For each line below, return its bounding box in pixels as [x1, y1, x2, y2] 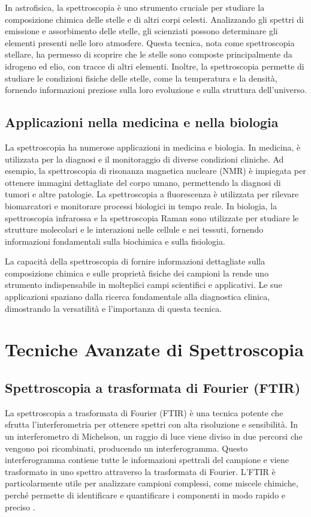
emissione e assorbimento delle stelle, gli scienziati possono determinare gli [5, 25, 278, 37]
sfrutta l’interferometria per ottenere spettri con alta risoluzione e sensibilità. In [5, 418, 298, 431]
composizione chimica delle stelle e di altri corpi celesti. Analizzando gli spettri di [5, 13, 304, 25]
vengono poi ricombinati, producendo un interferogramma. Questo [5, 441, 248, 454]
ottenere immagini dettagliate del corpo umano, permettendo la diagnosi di [5, 176, 281, 188]
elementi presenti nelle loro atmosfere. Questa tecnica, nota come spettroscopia [5, 36, 295, 49]
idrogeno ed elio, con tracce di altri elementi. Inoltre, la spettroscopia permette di [5, 59, 304, 72]
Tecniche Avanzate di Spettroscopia [5, 337, 304, 362]
